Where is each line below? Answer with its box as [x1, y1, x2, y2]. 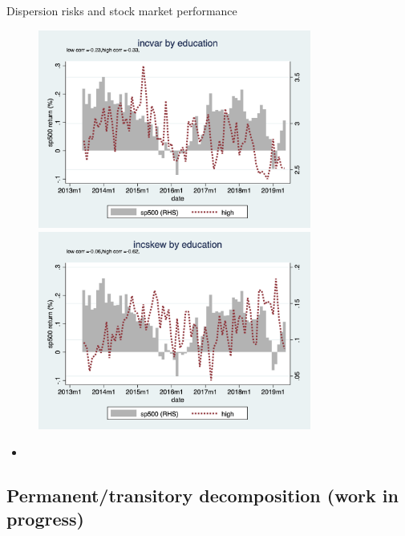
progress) [6, 506, 84, 531]
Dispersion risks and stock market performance [6, 2, 237, 18]
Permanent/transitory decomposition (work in [6, 482, 399, 507]
